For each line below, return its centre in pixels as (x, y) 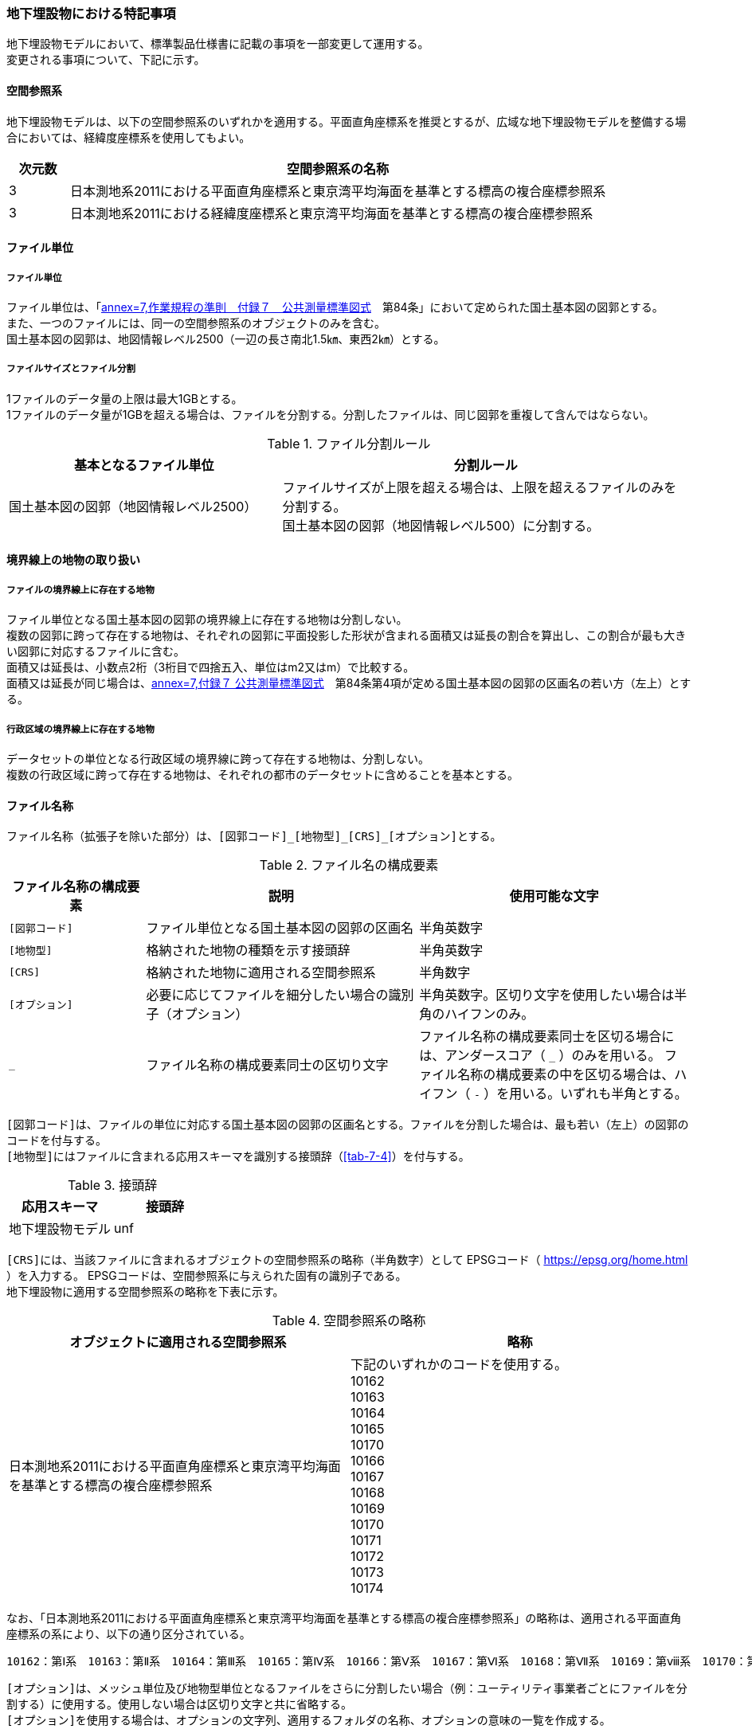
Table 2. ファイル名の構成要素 (349, 865)
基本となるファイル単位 (144, 465)
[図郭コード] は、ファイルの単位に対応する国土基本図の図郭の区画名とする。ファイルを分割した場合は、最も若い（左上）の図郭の (348, 1125)
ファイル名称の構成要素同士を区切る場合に (547, 1037)
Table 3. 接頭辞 (112, 1185)
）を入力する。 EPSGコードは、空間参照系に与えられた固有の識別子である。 (207, 1276)
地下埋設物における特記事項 (91, 14)
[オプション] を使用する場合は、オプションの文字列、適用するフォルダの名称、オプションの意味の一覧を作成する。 (309, 1720)
